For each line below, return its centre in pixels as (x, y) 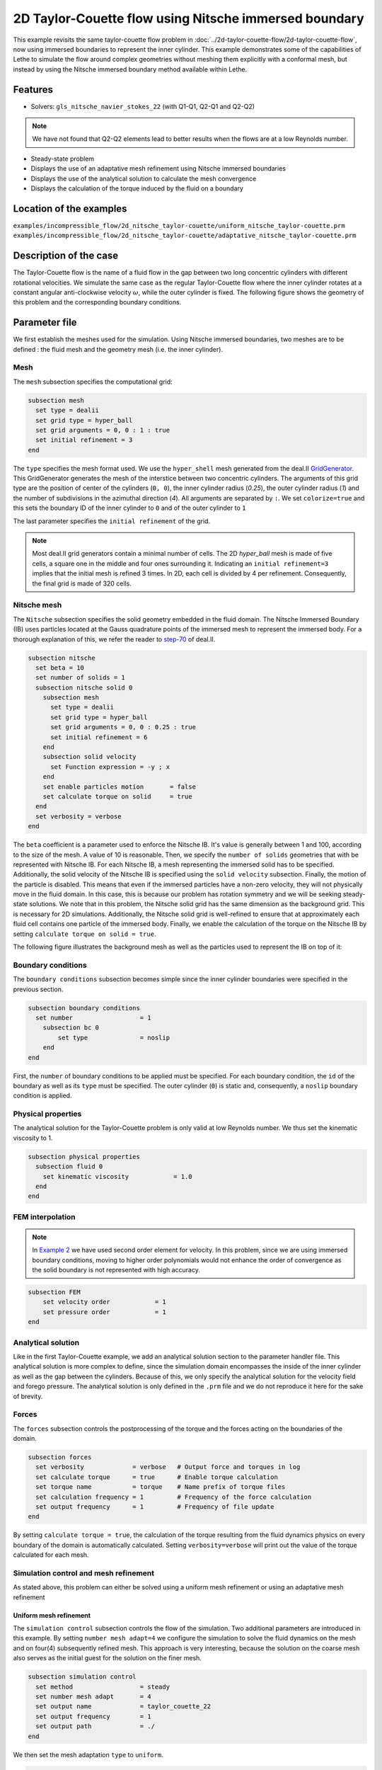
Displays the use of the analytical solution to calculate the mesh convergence (144, 178)
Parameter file (45, 322)
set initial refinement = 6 (99, 737)
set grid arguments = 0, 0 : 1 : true (103, 430)
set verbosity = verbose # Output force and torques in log (168, 1467)
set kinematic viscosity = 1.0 (117, 1176)
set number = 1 (93, 1017)
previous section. (38, 989)
